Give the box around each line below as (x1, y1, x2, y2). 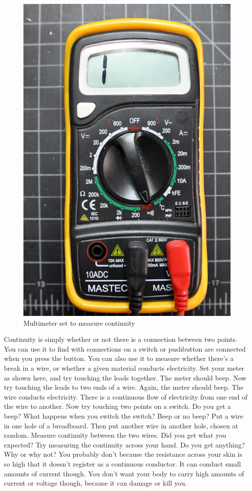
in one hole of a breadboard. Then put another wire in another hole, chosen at (4, 420, 238, 430)
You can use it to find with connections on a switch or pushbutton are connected (4, 343, 246, 354)
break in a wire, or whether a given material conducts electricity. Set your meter (4, 363, 244, 373)
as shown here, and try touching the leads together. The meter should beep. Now (4, 372, 247, 382)
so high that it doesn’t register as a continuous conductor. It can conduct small (4, 459, 241, 469)
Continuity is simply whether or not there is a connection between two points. (4, 334, 237, 344)
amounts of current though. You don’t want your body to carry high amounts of (4, 468, 244, 478)
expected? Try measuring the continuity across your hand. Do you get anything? (4, 439, 245, 449)
